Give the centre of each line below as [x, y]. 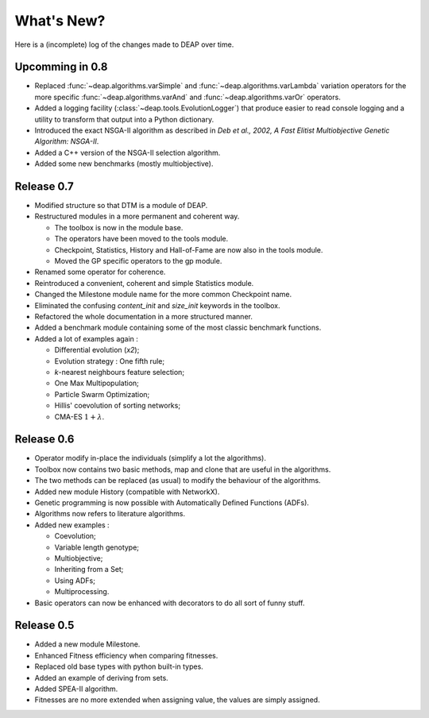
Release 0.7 [44, 186]
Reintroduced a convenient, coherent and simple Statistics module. [144, 283]
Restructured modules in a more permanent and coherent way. [137, 216]
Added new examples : [72, 525]
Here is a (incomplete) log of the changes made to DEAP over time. [124, 44]
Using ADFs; [75, 581]
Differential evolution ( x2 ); [97, 350]
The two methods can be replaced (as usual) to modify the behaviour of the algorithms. [178, 481]
